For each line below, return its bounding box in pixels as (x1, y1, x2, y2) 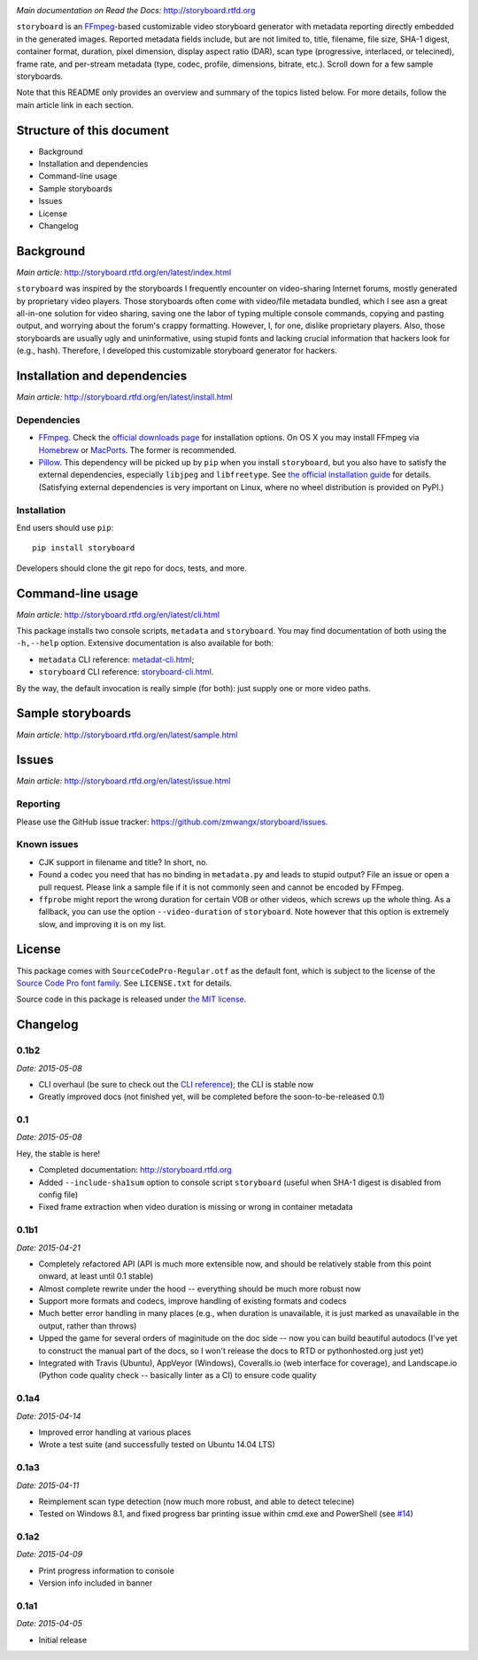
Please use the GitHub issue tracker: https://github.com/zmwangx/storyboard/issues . (16, 816, 328, 827)
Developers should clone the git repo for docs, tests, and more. (16, 563, 247, 573)
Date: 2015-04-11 (16, 1480, 80, 1491)
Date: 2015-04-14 (16, 1410, 81, 1422)
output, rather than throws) (38, 1321, 137, 1331)
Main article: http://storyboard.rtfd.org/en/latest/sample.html (16, 729, 238, 740)
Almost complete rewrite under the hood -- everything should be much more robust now (38, 1283, 362, 1294)
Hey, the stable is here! (16, 1148, 101, 1158)
